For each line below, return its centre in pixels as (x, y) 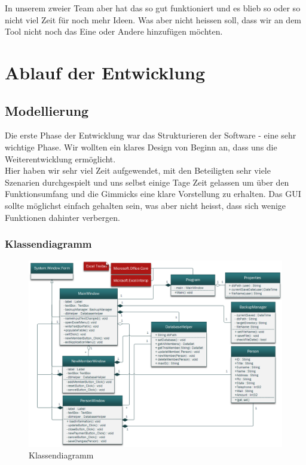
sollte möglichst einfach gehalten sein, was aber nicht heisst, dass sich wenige (146, 205)
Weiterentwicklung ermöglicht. (60, 158)
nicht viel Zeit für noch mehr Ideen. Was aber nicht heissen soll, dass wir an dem (153, 19)
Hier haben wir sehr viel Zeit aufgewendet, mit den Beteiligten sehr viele (138, 170)
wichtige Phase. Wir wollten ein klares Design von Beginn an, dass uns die (141, 147)
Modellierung (47, 110)
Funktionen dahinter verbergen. (62, 217)
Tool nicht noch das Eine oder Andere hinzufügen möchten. (114, 31)
